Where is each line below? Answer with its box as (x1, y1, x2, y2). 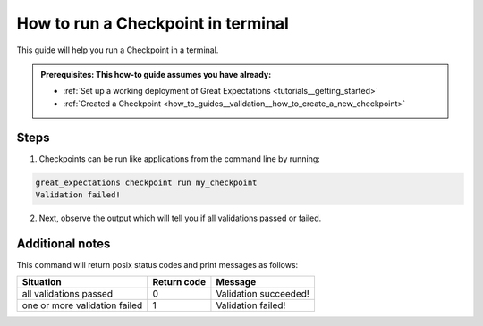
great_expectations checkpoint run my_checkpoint (35, 177, 258, 188)
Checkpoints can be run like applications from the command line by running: (38, 153, 321, 164)
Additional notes (16, 236, 111, 251)
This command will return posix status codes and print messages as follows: (16, 259, 299, 270)
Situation (21, 276, 62, 288)
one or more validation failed (21, 299, 143, 312)
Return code (152, 276, 206, 288)
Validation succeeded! (216, 288, 310, 300)
